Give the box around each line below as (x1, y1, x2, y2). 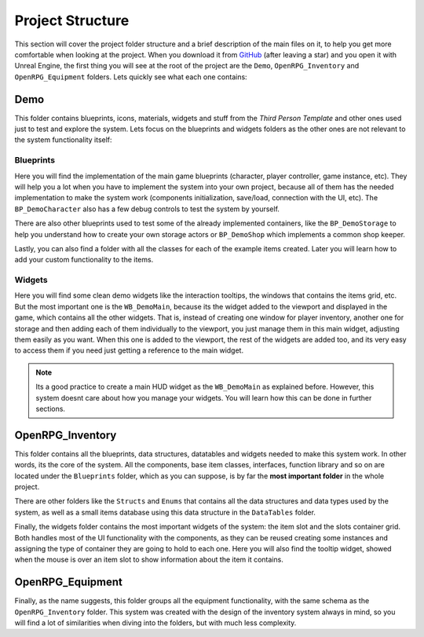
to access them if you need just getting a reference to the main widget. (14, 346, 243, 355)
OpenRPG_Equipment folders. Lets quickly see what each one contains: (14, 71, 247, 82)
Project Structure (14, 12, 130, 29)
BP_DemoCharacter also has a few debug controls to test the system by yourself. (14, 204, 280, 214)
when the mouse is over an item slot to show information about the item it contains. (14, 555, 284, 565)
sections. (35, 404, 66, 413)
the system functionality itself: (14, 135, 113, 145)
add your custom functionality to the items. (14, 255, 154, 265)
